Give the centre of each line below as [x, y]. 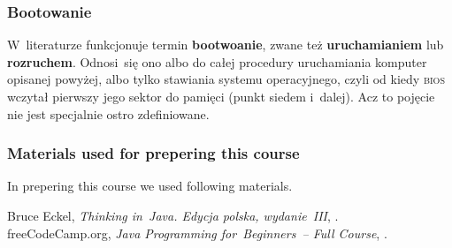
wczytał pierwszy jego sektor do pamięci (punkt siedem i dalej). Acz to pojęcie [221, 96]
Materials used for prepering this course [153, 153]
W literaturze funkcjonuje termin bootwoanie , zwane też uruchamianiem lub [226, 45]
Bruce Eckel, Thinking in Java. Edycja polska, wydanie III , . [173, 215]
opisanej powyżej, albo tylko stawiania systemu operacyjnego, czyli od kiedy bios [226, 79]
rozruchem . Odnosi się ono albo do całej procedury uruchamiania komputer [217, 61]
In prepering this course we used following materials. [150, 186]
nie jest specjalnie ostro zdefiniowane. [108, 113]
